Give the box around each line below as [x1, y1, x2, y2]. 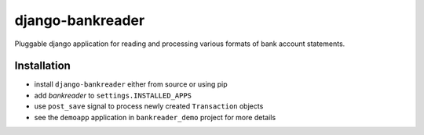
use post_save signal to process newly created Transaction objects [34, 101, 264, 111]
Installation [14, 59, 71, 73]
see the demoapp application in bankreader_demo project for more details [34, 112, 276, 122]
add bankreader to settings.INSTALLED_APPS [34, 91, 192, 100]
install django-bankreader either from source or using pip [34, 80, 228, 89]
